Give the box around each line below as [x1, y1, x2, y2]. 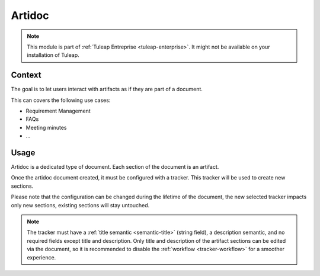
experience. [27, 253, 56, 261]
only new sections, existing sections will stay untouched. [11, 201, 150, 208]
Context [11, 70, 41, 80]
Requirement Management [25, 107, 91, 115]
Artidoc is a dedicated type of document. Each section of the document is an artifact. [11, 163, 219, 171]
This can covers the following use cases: [11, 97, 111, 104]
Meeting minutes [25, 124, 67, 131]
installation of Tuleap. [27, 52, 79, 59]
